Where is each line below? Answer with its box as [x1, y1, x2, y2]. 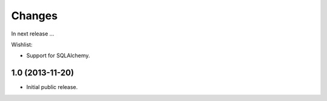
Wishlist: [11, 41, 33, 48]
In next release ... [11, 30, 54, 37]
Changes [11, 9, 58, 22]
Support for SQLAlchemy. [26, 52, 90, 60]
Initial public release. [26, 84, 78, 91]
